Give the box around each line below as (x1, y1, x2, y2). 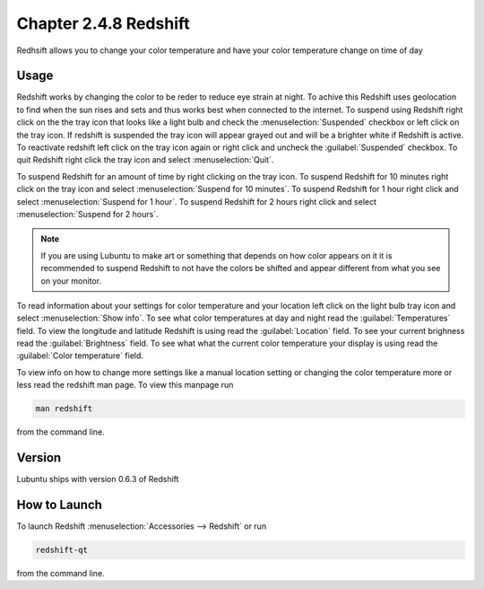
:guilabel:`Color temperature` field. (16, 350, 143, 361)
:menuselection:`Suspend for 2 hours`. (16, 208, 159, 219)
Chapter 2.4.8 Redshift (16, 13, 190, 33)
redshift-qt (35, 545, 89, 556)
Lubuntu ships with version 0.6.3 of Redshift (16, 474, 179, 485)
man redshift (35, 404, 93, 414)
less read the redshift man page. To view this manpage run (16, 380, 234, 391)
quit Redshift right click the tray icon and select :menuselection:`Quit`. (16, 154, 274, 165)
